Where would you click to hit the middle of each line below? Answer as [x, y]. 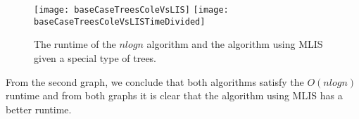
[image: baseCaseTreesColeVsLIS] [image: [131, 10]
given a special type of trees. [95, 57]
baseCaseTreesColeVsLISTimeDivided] [120, 21]
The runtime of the [75, 44]
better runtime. [39, 109]
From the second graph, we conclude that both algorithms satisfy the [155, 81]
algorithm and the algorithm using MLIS [235, 44]
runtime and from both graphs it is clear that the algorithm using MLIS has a [174, 95]
